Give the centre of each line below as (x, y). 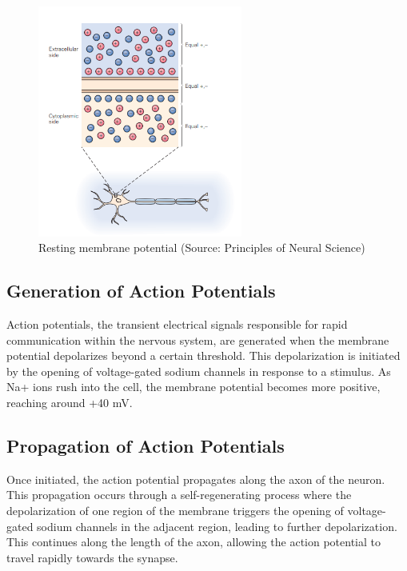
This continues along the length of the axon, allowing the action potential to (194, 542)
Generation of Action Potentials (141, 291)
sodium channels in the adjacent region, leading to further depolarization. (217, 526)
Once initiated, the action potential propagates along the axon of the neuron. (196, 479)
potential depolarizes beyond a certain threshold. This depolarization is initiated (203, 355)
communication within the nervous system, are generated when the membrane (198, 339)
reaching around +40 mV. (70, 403)
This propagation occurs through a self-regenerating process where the (179, 495)
